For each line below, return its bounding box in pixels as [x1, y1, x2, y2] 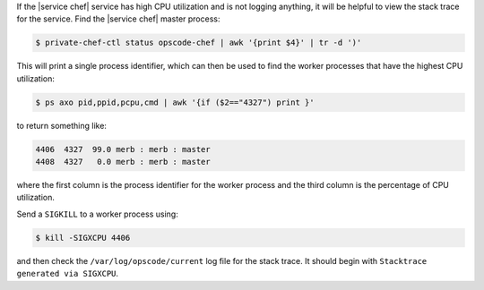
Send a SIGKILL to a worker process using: [16, 209, 178, 219]
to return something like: [16, 120, 108, 131]
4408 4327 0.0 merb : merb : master [35, 157, 211, 167]
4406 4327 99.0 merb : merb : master [35, 144, 211, 154]
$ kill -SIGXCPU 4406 [35, 233, 131, 243]
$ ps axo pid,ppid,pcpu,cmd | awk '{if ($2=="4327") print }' [35, 97, 315, 107]
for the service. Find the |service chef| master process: [16, 13, 220, 24]
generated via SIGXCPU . [16, 269, 119, 279]
